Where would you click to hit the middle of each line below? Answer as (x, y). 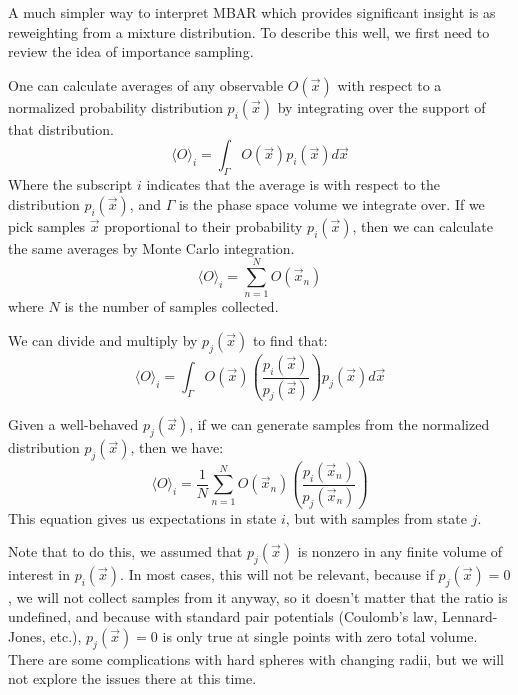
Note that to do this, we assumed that (125, 551)
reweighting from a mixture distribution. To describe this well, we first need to (249, 31)
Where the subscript (70, 184)
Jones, (27, 635)
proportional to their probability (203, 225)
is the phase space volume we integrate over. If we (331, 203)
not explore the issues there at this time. (132, 678)
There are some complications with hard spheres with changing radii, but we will (256, 658)
